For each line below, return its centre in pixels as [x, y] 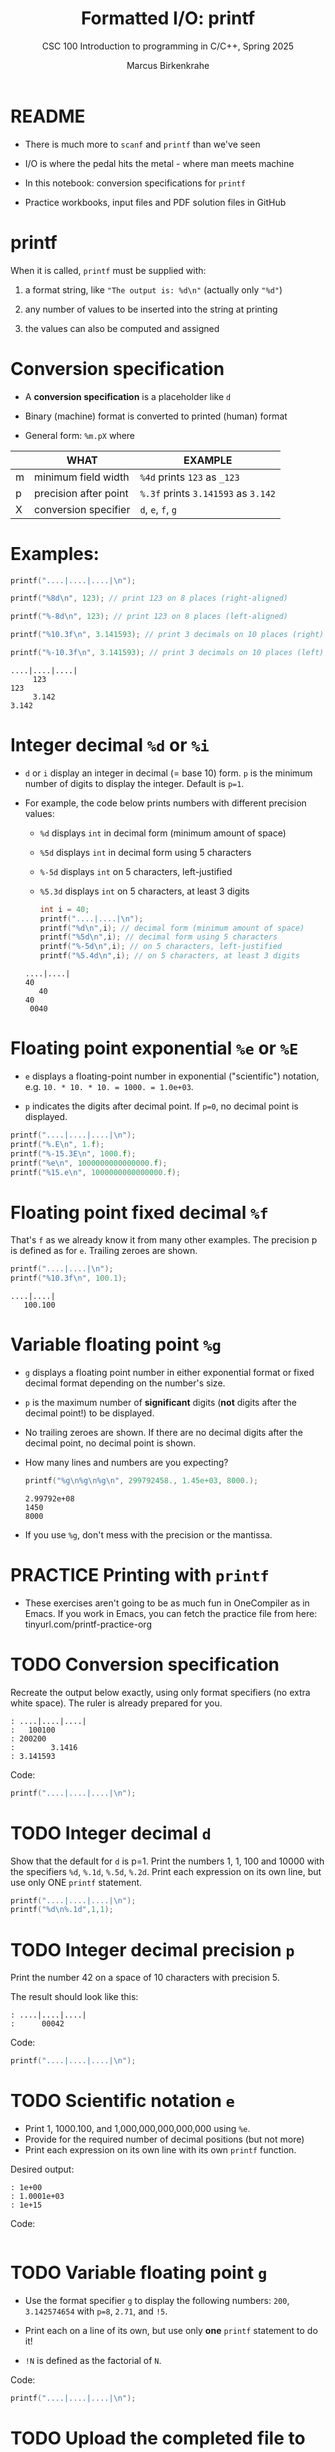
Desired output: [42, 2169]
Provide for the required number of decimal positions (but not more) [164, 2139]
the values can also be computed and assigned [122, 328]
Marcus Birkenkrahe [168, 65]
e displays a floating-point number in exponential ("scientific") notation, [172, 1076]
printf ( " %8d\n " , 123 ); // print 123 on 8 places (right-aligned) [149, 598]
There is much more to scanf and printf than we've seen [142, 144]
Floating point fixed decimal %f [139, 1212]
